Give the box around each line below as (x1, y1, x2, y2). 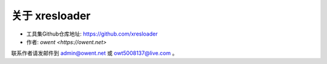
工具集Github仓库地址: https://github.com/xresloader (26, 30, 158, 37)
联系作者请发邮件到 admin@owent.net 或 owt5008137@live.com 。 (11, 50, 178, 57)
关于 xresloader (11, 9, 91, 22)
